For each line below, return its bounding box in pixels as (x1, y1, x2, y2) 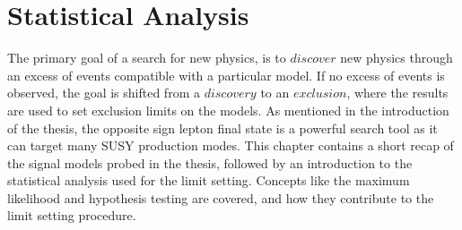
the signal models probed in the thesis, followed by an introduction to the (7, 153, 413, 172)
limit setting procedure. (7, 206, 136, 225)
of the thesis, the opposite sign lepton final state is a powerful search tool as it (7, 118, 438, 137)
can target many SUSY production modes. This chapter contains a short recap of (7, 136, 454, 155)
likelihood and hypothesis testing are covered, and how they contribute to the (7, 188, 434, 207)
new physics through (340, 48, 453, 67)
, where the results (346, 83, 449, 102)
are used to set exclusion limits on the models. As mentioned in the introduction (7, 100, 449, 119)
